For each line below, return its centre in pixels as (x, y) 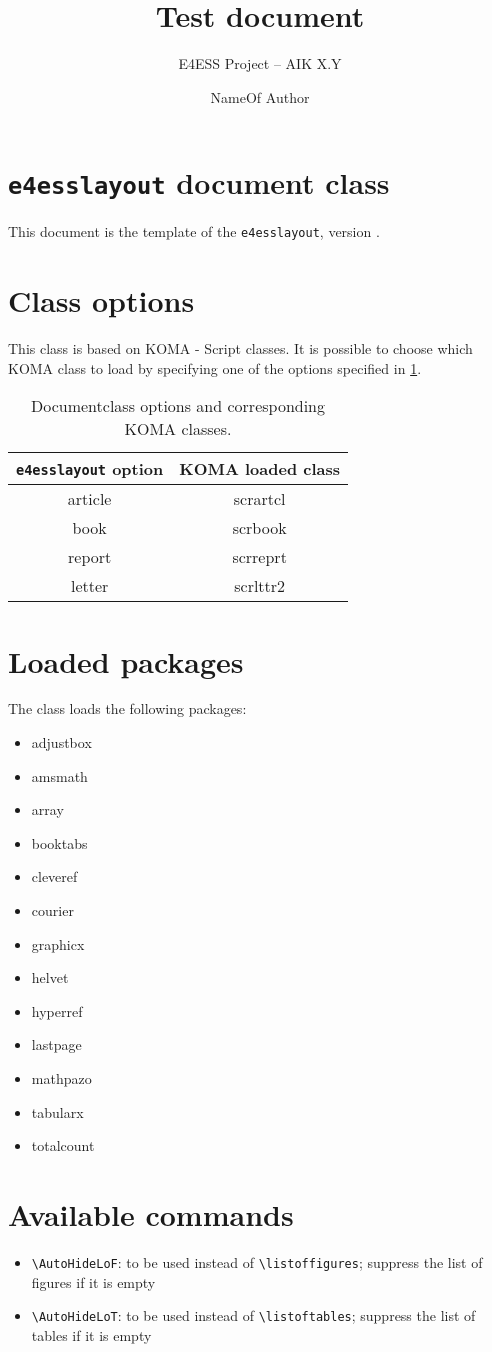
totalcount (63, 1145)
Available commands (151, 1213)
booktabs (59, 842)
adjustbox (61, 742)
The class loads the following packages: (127, 708)
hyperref (57, 1010)
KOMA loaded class (260, 469)
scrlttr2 (260, 586)
